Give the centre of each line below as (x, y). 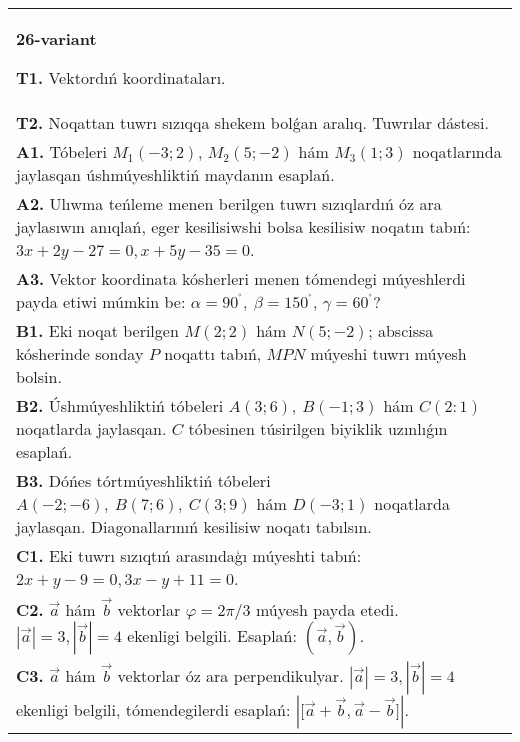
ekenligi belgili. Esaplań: (212, 635)
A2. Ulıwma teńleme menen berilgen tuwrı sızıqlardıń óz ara (229, 203)
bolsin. (39, 376)
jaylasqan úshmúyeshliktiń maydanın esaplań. (175, 174)
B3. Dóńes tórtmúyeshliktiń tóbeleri (143, 480)
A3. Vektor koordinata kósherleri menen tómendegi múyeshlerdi (241, 278)
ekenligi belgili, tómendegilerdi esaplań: (153, 709)
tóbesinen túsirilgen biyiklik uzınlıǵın (318, 428)
